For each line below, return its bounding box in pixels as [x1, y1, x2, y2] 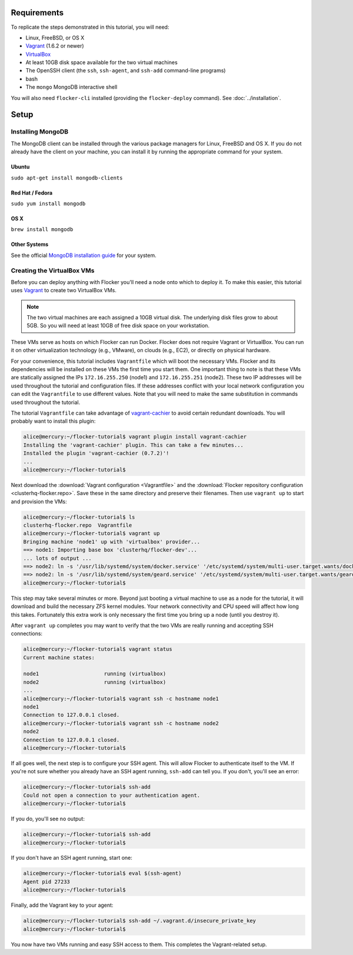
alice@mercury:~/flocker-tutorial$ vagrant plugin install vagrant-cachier [23, 433, 247, 440]
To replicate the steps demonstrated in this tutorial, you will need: [11, 24, 169, 31]
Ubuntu [11, 163, 30, 171]
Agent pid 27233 [23, 878, 71, 885]
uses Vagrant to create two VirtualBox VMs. [11, 287, 117, 294]
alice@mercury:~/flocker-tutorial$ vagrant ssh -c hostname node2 [23, 720, 219, 726]
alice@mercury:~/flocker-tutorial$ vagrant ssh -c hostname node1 [23, 695, 219, 702]
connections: [11, 630, 43, 637]
